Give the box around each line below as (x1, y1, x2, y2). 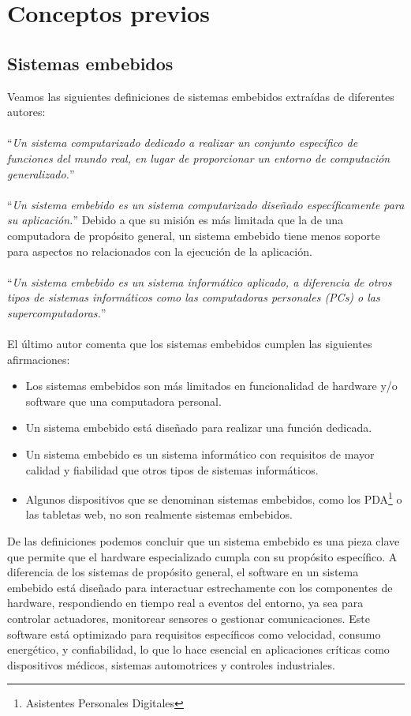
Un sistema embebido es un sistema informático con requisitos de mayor (25, 446, 375, 463)
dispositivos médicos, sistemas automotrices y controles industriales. (7, 656, 335, 673)
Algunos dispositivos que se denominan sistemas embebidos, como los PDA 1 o (25, 489, 402, 507)
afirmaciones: (7, 351, 70, 367)
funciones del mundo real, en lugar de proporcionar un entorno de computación (7, 149, 390, 166)
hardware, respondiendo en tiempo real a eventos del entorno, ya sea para (7, 594, 364, 611)
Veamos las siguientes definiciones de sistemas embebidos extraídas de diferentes (7, 88, 394, 104)
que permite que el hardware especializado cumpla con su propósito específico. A (7, 548, 398, 564)
